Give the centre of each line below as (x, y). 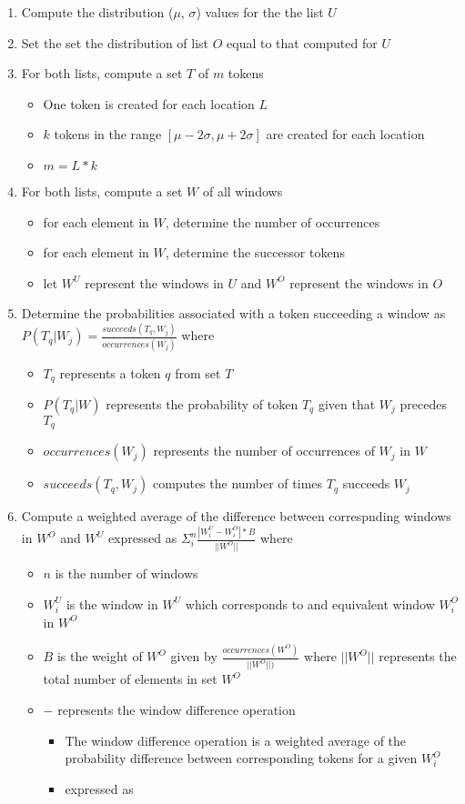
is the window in (112, 603)
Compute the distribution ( (97, 12)
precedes (423, 404)
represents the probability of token (202, 404)
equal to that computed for (302, 42)
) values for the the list (260, 12)
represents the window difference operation (177, 709)
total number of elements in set (130, 679)
